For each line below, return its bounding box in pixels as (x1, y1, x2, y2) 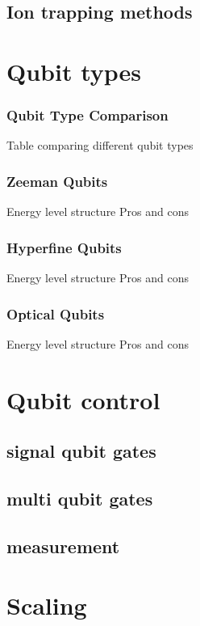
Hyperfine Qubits (6, 237, 122, 257)
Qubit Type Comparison (6, 105, 169, 125)
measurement (6, 533, 120, 558)
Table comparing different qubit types (6, 137, 194, 154)
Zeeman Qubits (6, 171, 108, 191)
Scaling (6, 589, 87, 622)
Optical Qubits (6, 303, 105, 324)
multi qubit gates (6, 485, 153, 510)
